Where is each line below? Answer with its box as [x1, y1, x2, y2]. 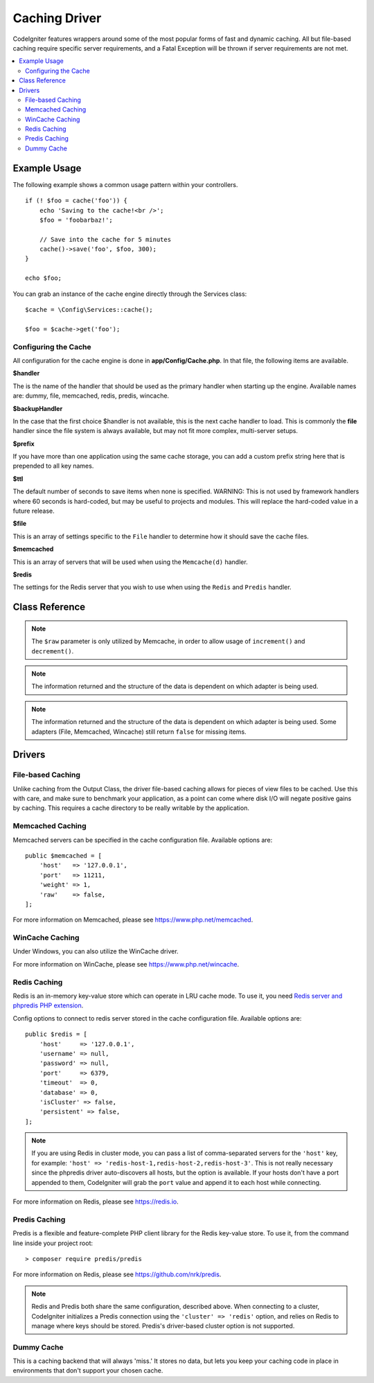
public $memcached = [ [25, 852, 103, 859]
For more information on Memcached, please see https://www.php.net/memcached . [12, 915, 253, 924]
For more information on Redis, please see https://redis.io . [12, 1197, 179, 1206]
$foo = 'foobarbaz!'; [39, 215, 114, 224]
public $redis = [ [25, 1030, 88, 1039]
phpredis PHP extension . [12, 1001, 84, 1010]
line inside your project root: [12, 1239, 93, 1247]
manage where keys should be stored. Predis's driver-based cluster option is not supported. [31, 1321, 295, 1330]
